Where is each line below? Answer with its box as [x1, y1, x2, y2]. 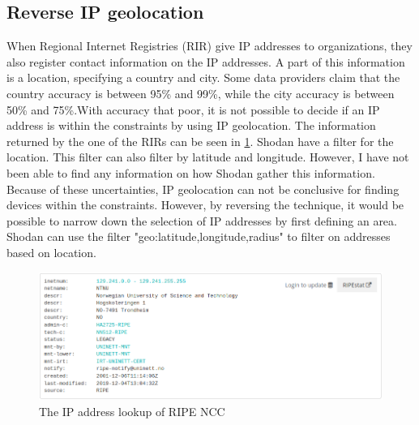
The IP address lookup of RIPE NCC [39, 402, 225, 419]
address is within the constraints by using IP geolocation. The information [6, 117, 376, 134]
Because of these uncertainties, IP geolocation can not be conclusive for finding [6, 180, 400, 197]
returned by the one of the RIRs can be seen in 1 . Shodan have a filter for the [6, 132, 394, 149]
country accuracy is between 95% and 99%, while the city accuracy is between [6, 84, 395, 101]
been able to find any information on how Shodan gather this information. [6, 164, 375, 181]
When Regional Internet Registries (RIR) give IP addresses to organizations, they [6, 37, 413, 54]
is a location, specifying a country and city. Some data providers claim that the [6, 69, 400, 86]
